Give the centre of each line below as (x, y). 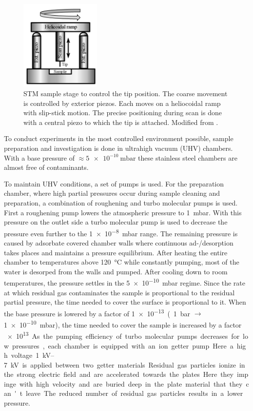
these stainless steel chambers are (188, 157)
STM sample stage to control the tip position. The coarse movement (126, 93)
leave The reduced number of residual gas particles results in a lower (135, 393)
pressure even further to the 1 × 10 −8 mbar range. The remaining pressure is (121, 232)
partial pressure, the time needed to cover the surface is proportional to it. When (125, 302)
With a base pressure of (39, 157)
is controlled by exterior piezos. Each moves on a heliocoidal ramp (122, 103)
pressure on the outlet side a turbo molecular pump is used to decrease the (116, 222)
